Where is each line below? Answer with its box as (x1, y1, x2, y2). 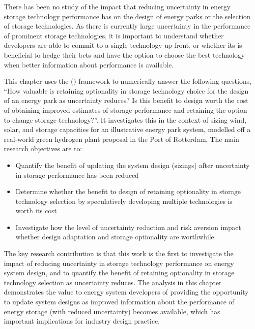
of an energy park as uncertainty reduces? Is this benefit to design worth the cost (4, 95, 249, 105)
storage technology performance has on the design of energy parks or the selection (4, 11, 251, 21)
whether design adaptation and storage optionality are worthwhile (15, 231, 214, 242)
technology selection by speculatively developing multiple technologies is (15, 196, 233, 206)
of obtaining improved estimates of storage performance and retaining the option (4, 104, 247, 115)
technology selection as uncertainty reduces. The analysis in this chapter (4, 277, 222, 287)
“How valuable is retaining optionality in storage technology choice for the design (4, 85, 249, 96)
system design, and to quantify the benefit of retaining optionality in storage (4, 267, 235, 278)
